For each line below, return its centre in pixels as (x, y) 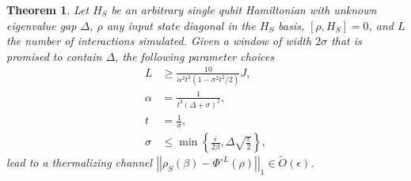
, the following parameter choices (195, 56)
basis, (291, 25)
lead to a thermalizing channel (80, 162)
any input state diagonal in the (181, 25)
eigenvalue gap (42, 25)
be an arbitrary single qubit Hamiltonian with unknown (244, 9)
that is (346, 41)
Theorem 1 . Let (48, 9)
